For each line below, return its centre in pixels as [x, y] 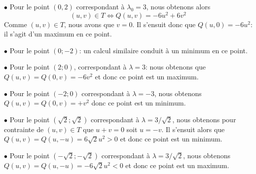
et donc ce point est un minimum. [171, 139]
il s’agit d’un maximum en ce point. [58, 34]
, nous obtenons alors [178, 6]
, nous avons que [89, 24]
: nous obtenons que [176, 67]
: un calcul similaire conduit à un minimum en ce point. [163, 50]
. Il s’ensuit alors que [193, 129]
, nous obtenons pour [204, 119]
